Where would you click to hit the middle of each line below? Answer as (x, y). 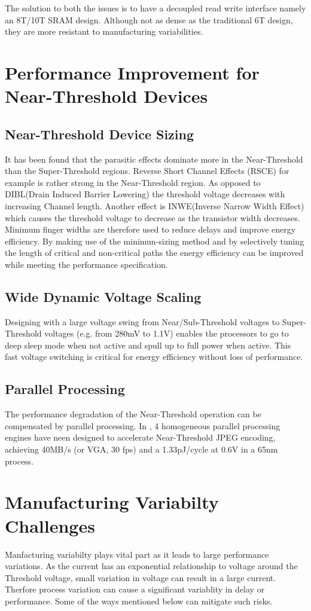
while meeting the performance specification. (86, 264)
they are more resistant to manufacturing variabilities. (104, 31)
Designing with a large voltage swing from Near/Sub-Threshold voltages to (142, 321)
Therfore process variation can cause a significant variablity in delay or (135, 589)
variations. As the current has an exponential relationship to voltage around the (151, 566)
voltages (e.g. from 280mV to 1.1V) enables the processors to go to (167, 333)
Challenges (50, 525)
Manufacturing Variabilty (112, 502)
